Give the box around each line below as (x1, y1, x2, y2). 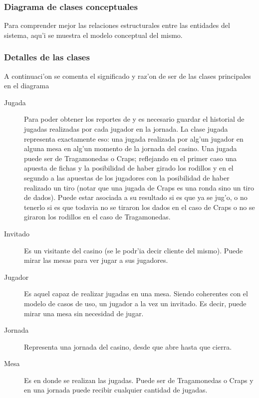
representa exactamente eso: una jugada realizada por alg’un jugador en (24, 133, 244, 144)
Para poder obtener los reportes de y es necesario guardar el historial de (24, 114, 245, 124)
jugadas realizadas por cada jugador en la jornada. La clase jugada (24, 124, 228, 134)
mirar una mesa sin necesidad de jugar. (24, 308, 144, 318)
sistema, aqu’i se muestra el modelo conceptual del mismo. (4, 29, 183, 40)
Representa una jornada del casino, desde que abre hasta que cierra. (24, 341, 232, 352)
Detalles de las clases (4, 51, 90, 63)
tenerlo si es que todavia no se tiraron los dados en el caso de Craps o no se (24, 201, 255, 212)
